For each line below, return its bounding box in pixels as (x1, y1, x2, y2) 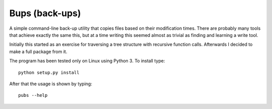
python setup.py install (18, 70, 80, 75)
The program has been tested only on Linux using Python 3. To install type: (9, 58, 165, 64)
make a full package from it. (9, 48, 67, 54)
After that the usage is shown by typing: (9, 81, 93, 87)
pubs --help (18, 92, 48, 98)
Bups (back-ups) (9, 8, 81, 19)
